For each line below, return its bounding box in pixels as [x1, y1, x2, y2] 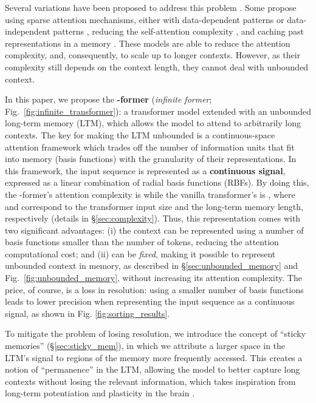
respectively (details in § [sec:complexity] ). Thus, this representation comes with [5, 212, 301, 225]
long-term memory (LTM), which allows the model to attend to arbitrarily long [5, 117, 301, 129]
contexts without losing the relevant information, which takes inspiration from [5, 374, 296, 387]
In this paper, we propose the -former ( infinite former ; [5, 93, 212, 106]
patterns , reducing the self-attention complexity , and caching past [53, 25, 304, 38]
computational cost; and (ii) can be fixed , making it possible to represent [5, 247, 276, 260]
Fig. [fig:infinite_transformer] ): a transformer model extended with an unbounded [5, 104, 311, 117]
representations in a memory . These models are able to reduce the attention [5, 36, 290, 49]
